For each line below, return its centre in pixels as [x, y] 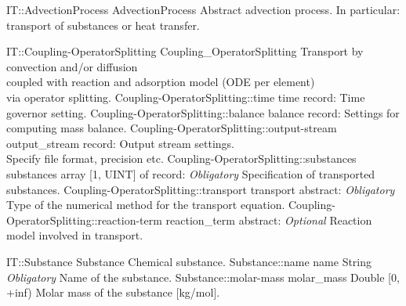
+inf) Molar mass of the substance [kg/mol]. [113, 292]
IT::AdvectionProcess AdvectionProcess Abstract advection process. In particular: [203, 9]
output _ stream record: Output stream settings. [120, 143]
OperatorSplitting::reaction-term [84, 220]
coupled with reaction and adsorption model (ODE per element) [161, 82]
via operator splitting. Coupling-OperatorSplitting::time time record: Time [186, 97]
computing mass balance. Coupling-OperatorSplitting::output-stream [172, 128]
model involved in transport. [75, 235]
